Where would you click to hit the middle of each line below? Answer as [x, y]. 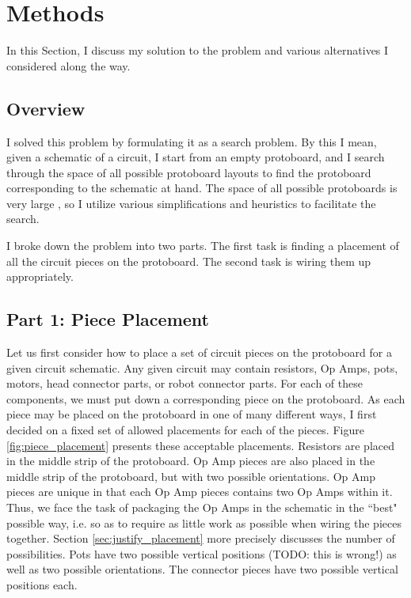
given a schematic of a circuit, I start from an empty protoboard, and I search [196, 157]
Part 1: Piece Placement [108, 319]
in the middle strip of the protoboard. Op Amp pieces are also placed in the [191, 461]
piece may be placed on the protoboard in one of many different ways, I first [192, 414]
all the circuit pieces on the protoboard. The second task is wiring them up [189, 261]
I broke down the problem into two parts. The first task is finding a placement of [203, 246]
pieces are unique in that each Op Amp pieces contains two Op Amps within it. [200, 492]
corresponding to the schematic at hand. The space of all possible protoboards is [202, 188]
